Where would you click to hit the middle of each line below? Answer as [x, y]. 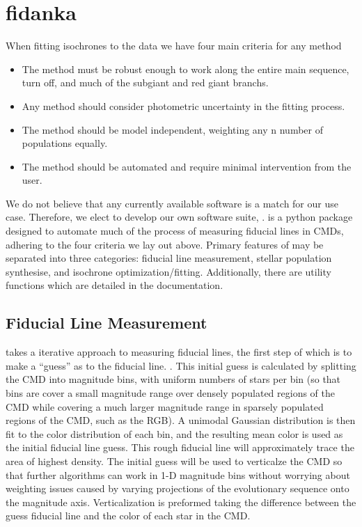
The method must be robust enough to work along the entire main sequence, [186, 69]
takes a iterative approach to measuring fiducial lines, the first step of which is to [179, 352]
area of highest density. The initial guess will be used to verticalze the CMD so [174, 461]
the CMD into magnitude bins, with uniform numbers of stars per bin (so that [173, 379]
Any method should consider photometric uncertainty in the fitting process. [183, 105]
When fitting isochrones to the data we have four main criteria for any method [174, 46]
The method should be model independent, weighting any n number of [173, 129]
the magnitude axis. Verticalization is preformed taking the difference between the [181, 502]
